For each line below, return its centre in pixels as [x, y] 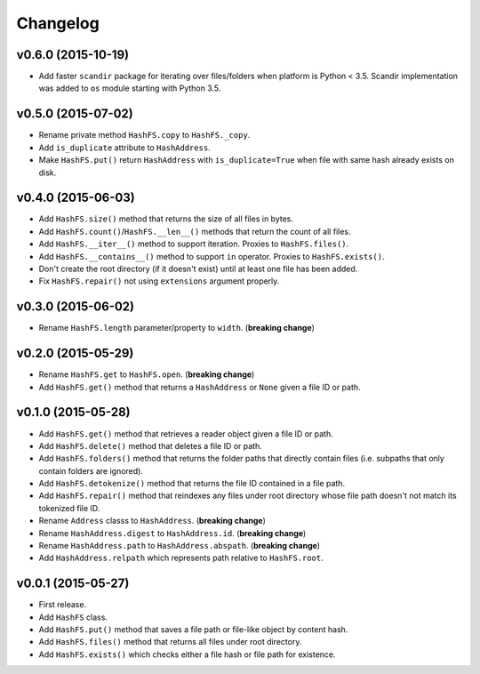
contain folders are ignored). [91, 470]
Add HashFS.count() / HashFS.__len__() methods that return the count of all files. [195, 231]
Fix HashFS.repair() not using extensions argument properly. [159, 281]
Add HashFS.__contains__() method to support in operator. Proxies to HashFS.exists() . [212, 256]
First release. [63, 605]
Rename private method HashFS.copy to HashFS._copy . [144, 135]
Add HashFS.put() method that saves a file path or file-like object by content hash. [193, 630]
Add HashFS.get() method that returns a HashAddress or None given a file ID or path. [200, 387]
